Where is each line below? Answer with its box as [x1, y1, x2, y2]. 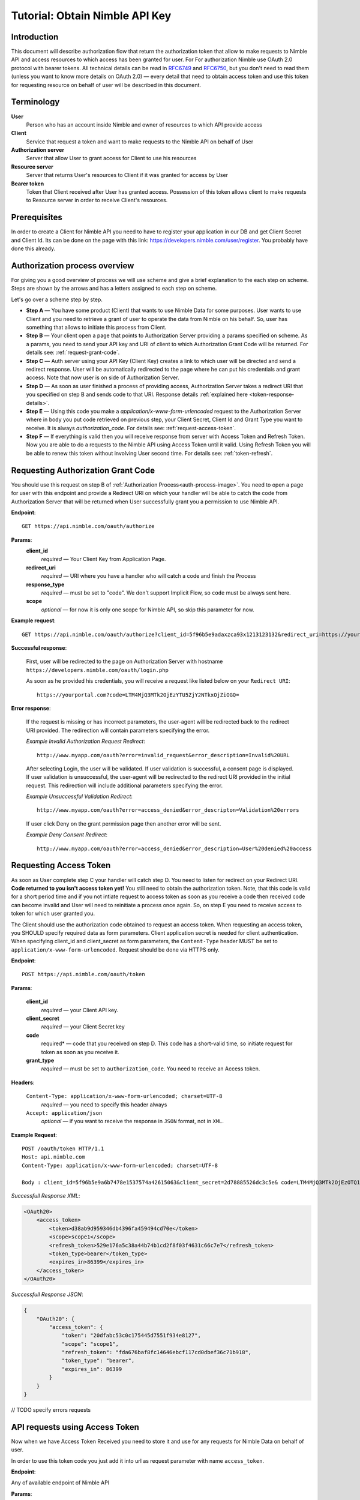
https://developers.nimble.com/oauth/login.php [26, 667, 169, 673]
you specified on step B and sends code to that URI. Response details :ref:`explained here [26, 391, 248, 398]
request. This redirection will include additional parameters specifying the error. [26, 782, 223, 789]
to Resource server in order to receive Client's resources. [26, 197, 168, 204]
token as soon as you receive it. [41, 1048, 119, 1055]
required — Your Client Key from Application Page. [41, 556, 166, 563]
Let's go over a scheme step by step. [11, 296, 103, 303]
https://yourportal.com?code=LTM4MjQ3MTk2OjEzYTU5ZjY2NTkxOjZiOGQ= [37, 691, 239, 698]
